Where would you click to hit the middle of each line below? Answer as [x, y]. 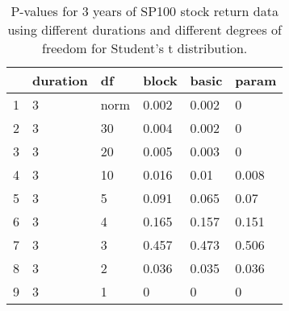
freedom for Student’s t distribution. [145, 48]
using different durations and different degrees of [144, 29]
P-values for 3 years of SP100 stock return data [144, 11]
